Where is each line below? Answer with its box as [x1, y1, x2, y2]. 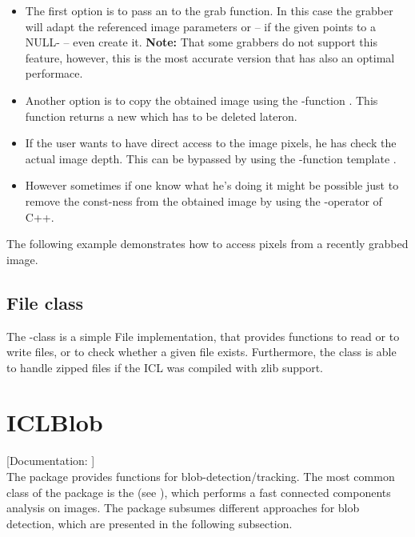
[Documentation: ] [6, 452, 95, 469]
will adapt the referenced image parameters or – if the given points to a [25, 18, 377, 34]
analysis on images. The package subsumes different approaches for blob [6, 499, 360, 516]
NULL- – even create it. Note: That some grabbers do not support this [25, 34, 377, 50]
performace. [25, 65, 83, 82]
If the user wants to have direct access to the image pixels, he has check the [25, 134, 397, 151]
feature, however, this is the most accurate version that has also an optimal [25, 49, 395, 66]
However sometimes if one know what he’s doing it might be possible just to [25, 177, 399, 194]
